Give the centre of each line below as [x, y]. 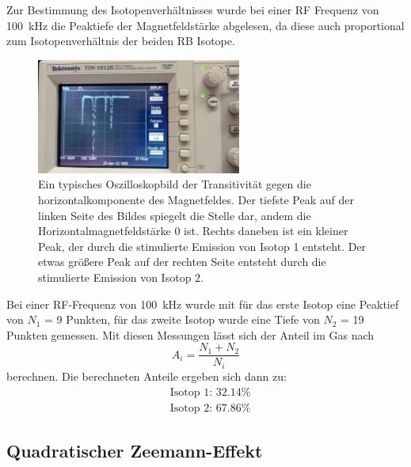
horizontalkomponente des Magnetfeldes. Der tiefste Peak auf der [196, 200]
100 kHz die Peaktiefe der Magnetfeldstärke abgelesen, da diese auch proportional [205, 25]
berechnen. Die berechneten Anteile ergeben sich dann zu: [147, 376]
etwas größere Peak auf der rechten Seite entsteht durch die [182, 262]
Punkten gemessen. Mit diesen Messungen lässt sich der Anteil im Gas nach [190, 334]
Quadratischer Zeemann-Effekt [135, 450]
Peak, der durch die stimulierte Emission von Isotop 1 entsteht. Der [202, 246]
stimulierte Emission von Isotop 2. [121, 277]
